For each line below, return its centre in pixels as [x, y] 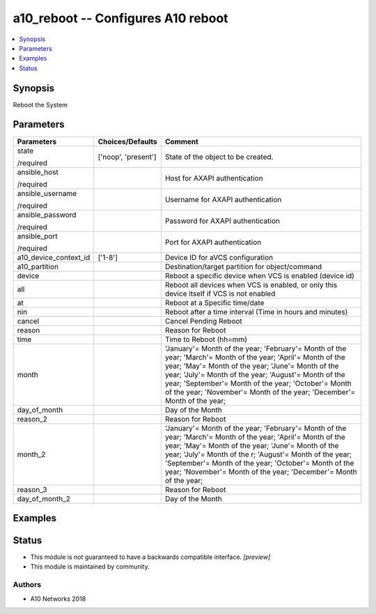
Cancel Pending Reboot [204, 321]
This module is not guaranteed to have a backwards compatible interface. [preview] [150, 557]
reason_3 [32, 489]
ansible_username [47, 193]
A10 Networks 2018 [58, 599]
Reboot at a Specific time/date [214, 302]
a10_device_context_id [54, 257]
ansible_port [38, 236]
